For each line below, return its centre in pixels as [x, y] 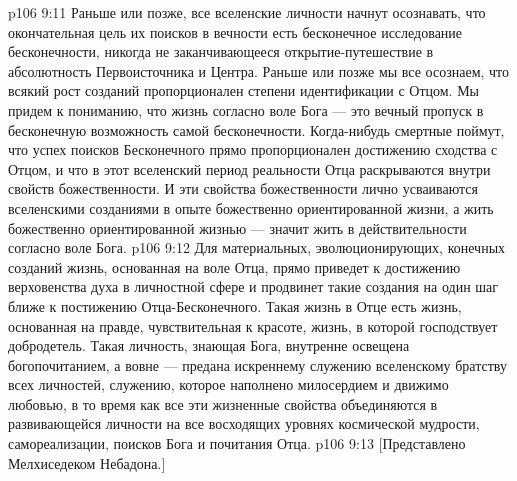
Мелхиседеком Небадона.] [87, 462]
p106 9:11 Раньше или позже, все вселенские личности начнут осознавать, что [247, 12]
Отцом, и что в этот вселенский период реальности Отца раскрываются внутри [249, 168]
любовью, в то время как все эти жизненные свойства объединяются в [223, 403]
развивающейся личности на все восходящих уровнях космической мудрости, [244, 423]
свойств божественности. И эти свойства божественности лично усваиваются [243, 188]
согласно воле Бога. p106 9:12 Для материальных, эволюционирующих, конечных [257, 247]
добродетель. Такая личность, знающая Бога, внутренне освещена [209, 345]
